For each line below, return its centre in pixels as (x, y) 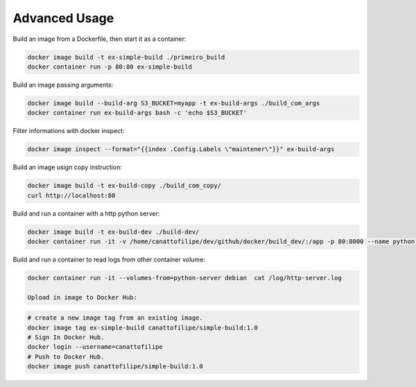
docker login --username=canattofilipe (95, 347)
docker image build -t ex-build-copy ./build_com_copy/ (124, 186)
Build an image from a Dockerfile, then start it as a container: (99, 39)
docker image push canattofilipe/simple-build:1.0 (115, 367)
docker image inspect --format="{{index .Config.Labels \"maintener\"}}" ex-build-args (181, 149)
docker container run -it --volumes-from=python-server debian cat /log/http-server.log (185, 278)
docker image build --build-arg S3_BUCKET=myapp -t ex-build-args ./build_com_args (174, 103)
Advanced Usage (63, 18)
